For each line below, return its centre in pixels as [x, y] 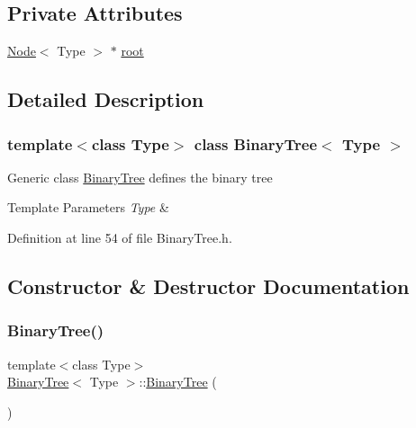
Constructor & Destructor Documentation [208, 285]
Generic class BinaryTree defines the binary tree [140, 177]
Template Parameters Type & [88, 207]
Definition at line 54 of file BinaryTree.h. [120, 237]
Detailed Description [106, 99]
